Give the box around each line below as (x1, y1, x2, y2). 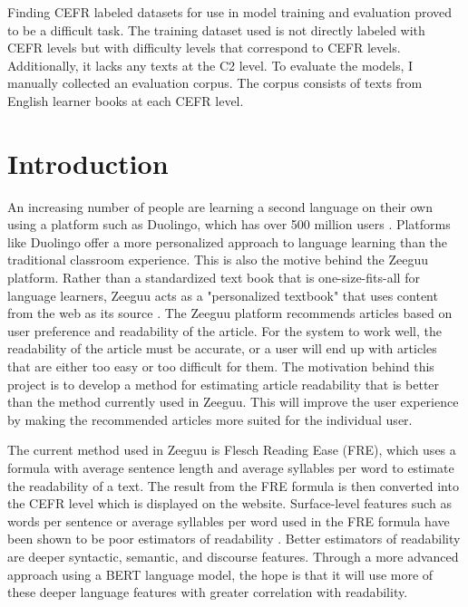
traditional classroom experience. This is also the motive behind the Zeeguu (7, 250, 429, 269)
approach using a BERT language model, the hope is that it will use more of (7, 564, 434, 583)
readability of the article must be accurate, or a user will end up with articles (7, 339, 437, 358)
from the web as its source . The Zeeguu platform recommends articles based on (7, 303, 453, 323)
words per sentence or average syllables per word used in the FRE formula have (7, 511, 450, 530)
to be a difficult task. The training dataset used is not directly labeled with (7, 20, 425, 39)
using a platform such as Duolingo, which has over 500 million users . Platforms (7, 215, 451, 234)
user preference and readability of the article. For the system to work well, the (7, 321, 443, 340)
